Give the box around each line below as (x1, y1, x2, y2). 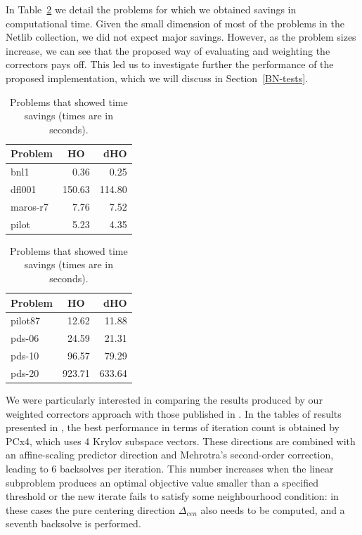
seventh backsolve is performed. (6, 516, 141, 531)
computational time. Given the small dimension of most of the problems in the (6, 15, 344, 30)
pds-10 (11, 348, 39, 363)
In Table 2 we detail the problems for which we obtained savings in (6, 2, 297, 16)
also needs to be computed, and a (200, 502, 345, 517)
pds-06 (11, 331, 39, 345)
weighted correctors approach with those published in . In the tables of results (6, 406, 342, 421)
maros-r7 (11, 199, 49, 213)
